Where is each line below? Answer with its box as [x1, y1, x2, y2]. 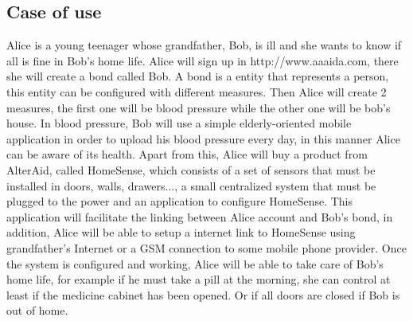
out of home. [6, 302, 68, 319]
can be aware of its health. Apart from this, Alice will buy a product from [6, 146, 368, 162]
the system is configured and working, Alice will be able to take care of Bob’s [6, 255, 384, 272]
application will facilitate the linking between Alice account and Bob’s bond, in [6, 208, 393, 225]
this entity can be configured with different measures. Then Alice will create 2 [6, 83, 387, 100]
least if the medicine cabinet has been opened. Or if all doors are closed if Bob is [6, 286, 400, 303]
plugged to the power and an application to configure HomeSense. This [6, 193, 353, 209]
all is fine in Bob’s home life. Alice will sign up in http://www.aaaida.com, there [6, 52, 399, 69]
